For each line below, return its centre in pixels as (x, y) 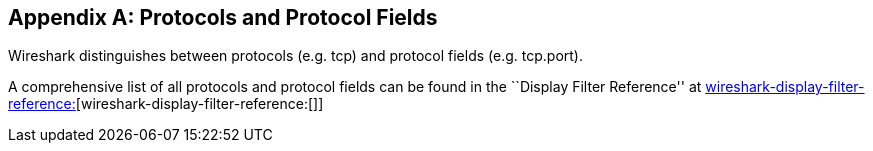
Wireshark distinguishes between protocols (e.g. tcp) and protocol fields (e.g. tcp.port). (295, 56)
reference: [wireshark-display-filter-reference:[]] (166, 104)
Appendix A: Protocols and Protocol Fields (223, 17)
